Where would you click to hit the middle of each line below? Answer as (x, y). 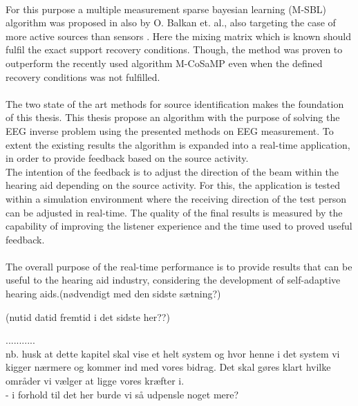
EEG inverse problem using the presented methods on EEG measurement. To (170, 130)
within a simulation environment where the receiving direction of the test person (176, 198)
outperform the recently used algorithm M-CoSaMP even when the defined (164, 63)
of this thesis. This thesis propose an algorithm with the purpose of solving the (173, 117)
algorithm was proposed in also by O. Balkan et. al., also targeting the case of (171, 22)
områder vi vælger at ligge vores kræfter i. (95, 381)
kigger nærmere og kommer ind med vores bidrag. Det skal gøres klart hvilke (168, 367)
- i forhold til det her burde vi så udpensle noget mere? (122, 394)
